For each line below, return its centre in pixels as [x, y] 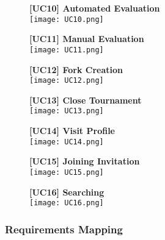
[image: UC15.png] [67, 172]
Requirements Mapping [64, 229]
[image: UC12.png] [67, 81]
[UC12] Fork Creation [76, 69]
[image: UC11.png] [67, 50]
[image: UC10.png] [67, 19]
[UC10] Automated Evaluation [95, 8]
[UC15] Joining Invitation [85, 161]
